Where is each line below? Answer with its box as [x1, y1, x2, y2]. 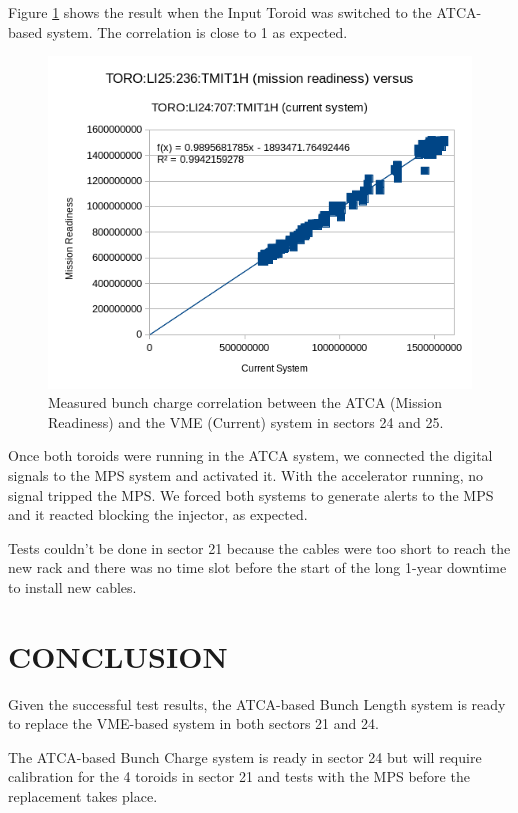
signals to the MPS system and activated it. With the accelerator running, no [8, 464, 484, 485]
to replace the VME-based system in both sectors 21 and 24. [8, 713, 379, 734]
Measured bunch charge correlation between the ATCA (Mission [48, 392, 442, 413]
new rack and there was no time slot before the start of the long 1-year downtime [8, 557, 507, 578]
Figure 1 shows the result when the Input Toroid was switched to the [8, 2, 432, 22]
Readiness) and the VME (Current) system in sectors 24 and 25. [48, 411, 444, 432]
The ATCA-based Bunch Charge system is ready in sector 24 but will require [8, 746, 482, 767]
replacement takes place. [8, 786, 158, 807]
